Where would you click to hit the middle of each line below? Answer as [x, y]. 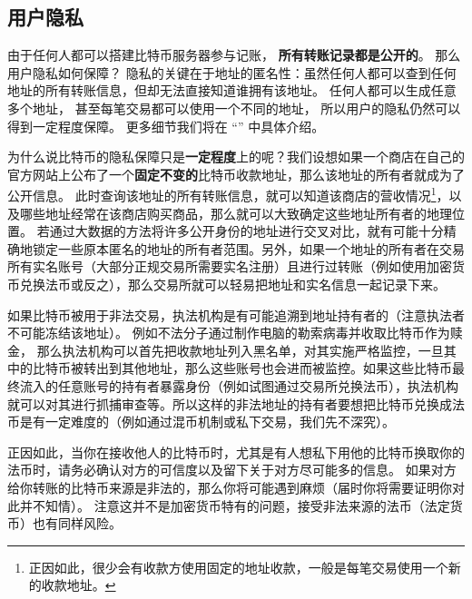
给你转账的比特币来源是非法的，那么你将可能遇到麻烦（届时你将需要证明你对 [236, 487]
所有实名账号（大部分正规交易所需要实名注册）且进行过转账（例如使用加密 [230, 266]
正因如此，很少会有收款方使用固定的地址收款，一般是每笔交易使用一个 [238, 567]
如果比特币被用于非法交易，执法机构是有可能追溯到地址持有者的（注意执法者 [236, 314]
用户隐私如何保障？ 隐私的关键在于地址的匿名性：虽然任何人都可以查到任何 [232, 72]
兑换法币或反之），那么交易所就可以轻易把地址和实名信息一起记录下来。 [232, 284]
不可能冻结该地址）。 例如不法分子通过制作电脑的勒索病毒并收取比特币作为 [229, 333]
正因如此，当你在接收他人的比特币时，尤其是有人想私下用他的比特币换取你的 [236, 452]
